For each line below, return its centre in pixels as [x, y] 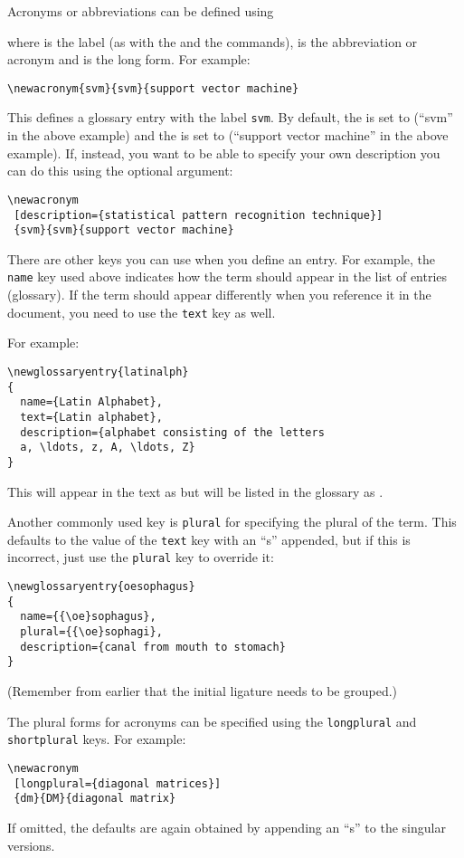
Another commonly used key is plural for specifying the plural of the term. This [232, 522]
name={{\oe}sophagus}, [88, 617]
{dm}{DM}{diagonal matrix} [95, 799]
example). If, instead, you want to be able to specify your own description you [224, 153]
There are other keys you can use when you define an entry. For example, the [222, 258]
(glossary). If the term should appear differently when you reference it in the [219, 295]
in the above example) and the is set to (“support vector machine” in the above [228, 135]
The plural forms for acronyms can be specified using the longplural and [212, 721]
